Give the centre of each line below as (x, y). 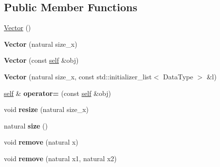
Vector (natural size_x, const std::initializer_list (78, 76)
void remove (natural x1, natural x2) (60, 158)
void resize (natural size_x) (46, 109)
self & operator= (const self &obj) (58, 93)
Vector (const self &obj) (41, 60)
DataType (178, 76)
